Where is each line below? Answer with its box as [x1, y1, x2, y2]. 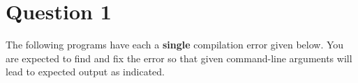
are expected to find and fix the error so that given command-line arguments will [6, 50, 352, 65]
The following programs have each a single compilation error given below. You [6, 37, 344, 52]
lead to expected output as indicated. [6, 64, 165, 79]
